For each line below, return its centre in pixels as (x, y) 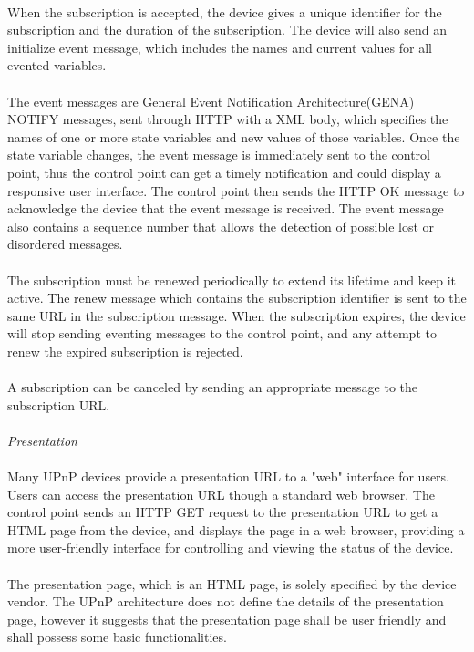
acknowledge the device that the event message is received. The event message (226, 208)
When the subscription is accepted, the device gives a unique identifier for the (225, 11)
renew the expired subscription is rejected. (125, 351)
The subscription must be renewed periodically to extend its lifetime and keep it (232, 279)
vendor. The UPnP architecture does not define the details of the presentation (226, 601)
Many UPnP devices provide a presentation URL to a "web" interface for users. (229, 476)
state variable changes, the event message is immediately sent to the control (219, 155)
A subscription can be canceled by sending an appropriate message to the (213, 387)
